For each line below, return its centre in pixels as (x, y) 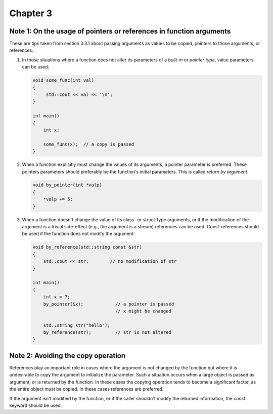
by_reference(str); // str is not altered (107, 333)
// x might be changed (143, 311)
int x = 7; (57, 297)
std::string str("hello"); (77, 325)
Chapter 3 (31, 13)
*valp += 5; (58, 199)
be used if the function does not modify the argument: (78, 234)
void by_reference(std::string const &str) (87, 247)
